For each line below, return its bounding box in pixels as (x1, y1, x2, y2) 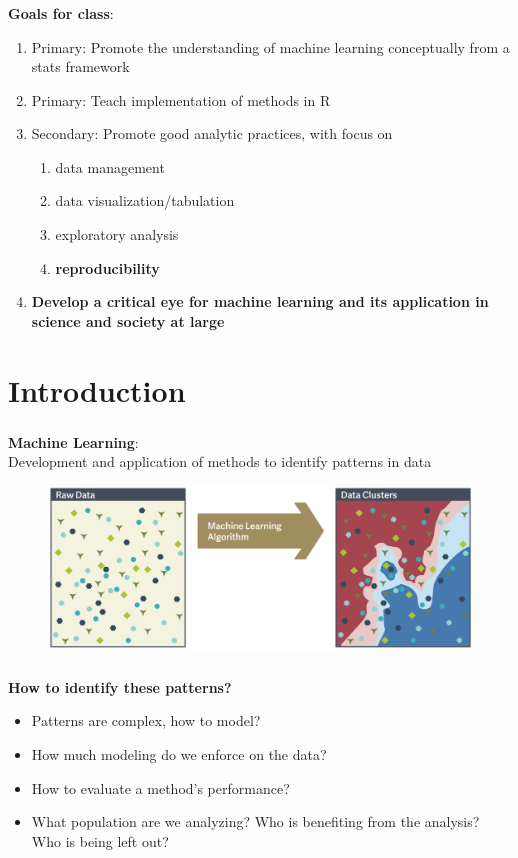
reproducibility (55, 257, 160, 278)
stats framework (31, 56, 130, 77)
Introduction (8, 369, 186, 410)
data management (55, 156, 165, 177)
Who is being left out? (31, 830, 169, 851)
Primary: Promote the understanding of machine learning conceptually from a (31, 36, 510, 57)
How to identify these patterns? (8, 676, 232, 697)
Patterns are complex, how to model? (31, 710, 261, 731)
